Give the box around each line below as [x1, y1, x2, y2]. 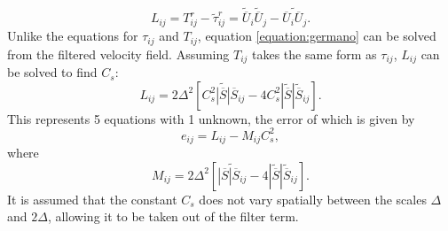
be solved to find [7, 63, 98, 81]
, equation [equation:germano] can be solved [197, 27, 436, 45]
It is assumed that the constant [7, 189, 177, 208]
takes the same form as [252, 44, 377, 63]
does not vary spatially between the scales [199, 189, 427, 208]
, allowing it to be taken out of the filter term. [47, 207, 299, 226]
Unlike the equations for [7, 27, 138, 45]
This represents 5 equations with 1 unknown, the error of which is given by [7, 109, 415, 127]
